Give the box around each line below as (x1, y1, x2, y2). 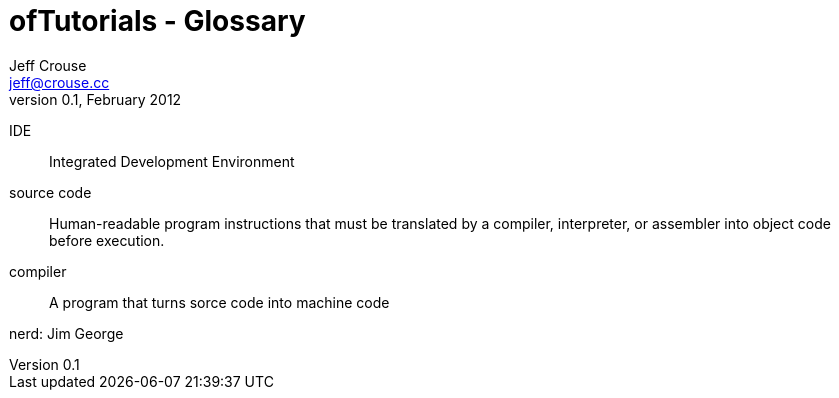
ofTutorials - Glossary (9, 4, 306, 38)
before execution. (49, 231, 165, 249)
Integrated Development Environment (49, 152, 295, 170)
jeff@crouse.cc (9, 73, 110, 91)
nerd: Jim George (9, 324, 124, 342)
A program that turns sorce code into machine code (49, 293, 390, 311)
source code (9, 183, 92, 201)
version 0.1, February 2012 (9, 90, 182, 108)
